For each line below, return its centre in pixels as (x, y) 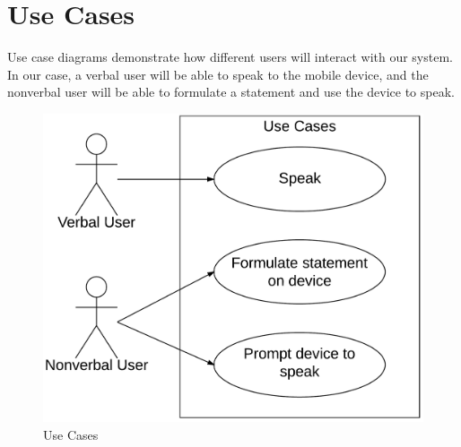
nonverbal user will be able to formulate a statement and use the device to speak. (231, 92)
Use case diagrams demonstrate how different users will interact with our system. (230, 57)
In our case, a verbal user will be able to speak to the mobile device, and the (218, 74)
